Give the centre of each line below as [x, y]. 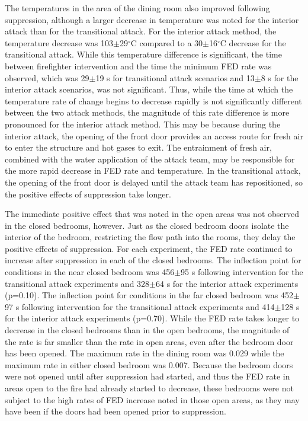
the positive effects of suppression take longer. [88, 194]
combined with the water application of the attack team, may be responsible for [150, 159]
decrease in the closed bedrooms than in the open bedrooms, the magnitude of [147, 330]
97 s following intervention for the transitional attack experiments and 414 [140, 306]
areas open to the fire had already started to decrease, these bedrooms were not [149, 388]
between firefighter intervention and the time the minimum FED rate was [138, 66]
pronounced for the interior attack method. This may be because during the [143, 124]
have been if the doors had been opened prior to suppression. [115, 411]
